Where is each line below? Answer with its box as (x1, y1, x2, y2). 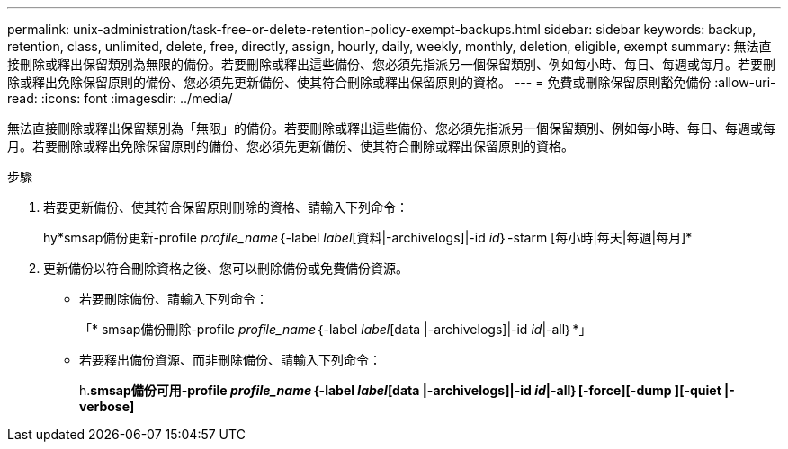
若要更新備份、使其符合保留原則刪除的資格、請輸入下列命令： (43, 199, 408, 215)
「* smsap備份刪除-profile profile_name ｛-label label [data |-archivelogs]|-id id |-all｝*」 (79, 321, 592, 337)
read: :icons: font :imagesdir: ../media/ (7, 91, 233, 106)
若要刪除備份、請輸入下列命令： (79, 291, 268, 306)
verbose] (79, 399, 135, 414)
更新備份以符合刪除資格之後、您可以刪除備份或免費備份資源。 (43, 260, 408, 276)
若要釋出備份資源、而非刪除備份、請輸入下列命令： (79, 352, 381, 367)
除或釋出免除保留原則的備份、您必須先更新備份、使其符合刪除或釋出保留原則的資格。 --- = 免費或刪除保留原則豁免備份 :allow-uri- (7, 75, 776, 90)
